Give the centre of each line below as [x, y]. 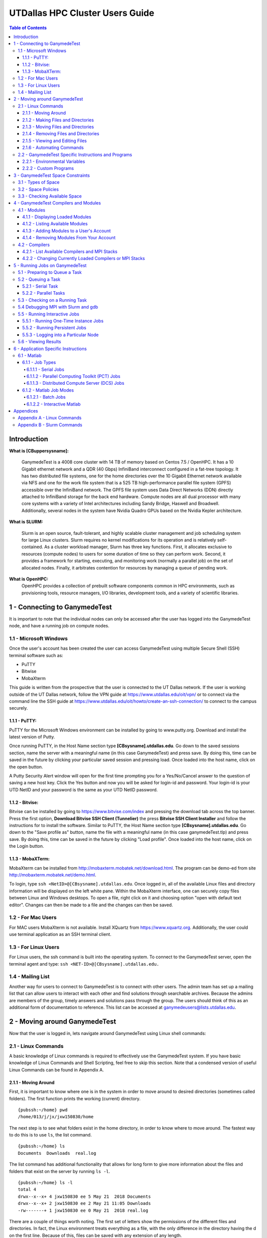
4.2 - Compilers [34, 245]
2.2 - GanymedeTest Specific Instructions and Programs [75, 155]
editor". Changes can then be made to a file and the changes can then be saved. [91, 905]
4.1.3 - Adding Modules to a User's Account [67, 231]
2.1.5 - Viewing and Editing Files [55, 141]
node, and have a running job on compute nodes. [59, 626]
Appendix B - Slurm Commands [50, 425]
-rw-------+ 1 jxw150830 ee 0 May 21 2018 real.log [83, 1210]
